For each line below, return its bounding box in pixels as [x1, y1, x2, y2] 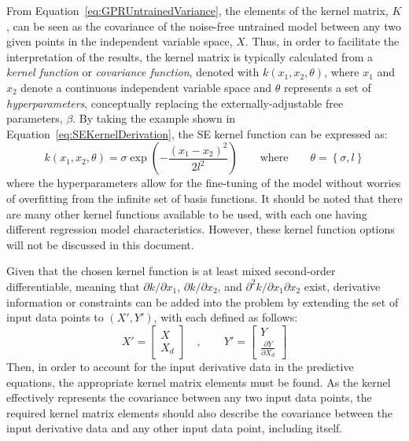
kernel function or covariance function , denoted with [6, 64, 260, 80]
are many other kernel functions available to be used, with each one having [6, 205, 367, 222]
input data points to [6, 309, 104, 325]
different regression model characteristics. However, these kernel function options [6, 221, 395, 237]
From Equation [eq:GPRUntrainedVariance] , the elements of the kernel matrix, [6, 2, 389, 18]
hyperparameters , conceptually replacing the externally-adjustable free [6, 94, 344, 111]
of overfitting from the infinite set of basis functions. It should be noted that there [6, 189, 403, 206]
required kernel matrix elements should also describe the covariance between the [6, 404, 392, 421]
